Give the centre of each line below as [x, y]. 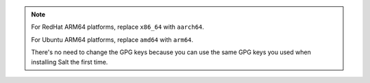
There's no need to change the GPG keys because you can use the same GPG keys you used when [171, 52]
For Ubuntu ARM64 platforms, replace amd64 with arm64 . [112, 39]
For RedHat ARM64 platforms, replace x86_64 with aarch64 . [118, 27]
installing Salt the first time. [70, 62]
